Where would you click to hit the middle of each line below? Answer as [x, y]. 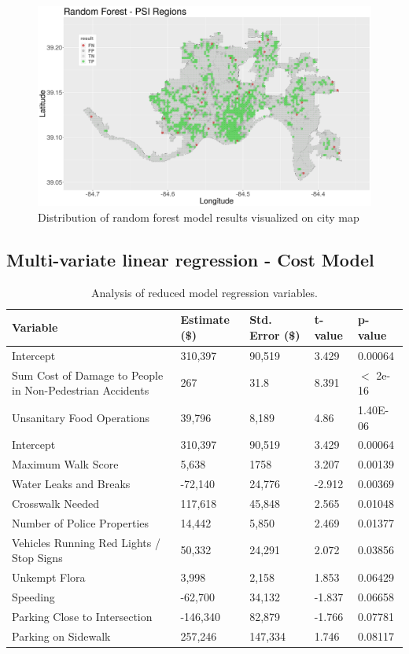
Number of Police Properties [81, 522]
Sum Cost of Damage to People [88, 375]
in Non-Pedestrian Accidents [81, 390]
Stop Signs [37, 558]
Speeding [33, 596]
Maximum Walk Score [65, 464]
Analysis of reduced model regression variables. [204, 292]
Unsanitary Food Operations [81, 417]
